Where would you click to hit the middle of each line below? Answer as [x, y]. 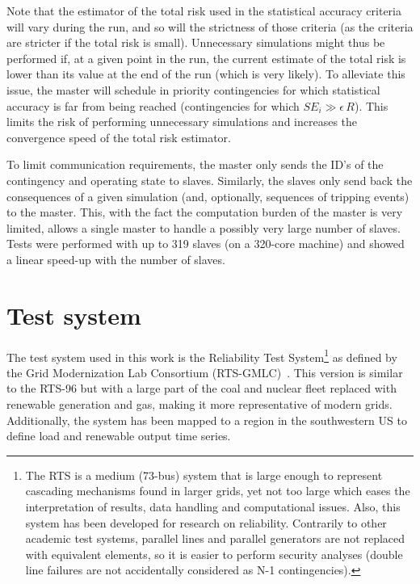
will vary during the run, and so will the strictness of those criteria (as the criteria [210, 26]
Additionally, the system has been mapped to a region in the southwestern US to [207, 420]
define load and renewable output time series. [119, 436]
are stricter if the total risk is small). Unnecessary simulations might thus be [196, 42]
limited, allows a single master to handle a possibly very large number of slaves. [204, 227]
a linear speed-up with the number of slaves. [116, 259]
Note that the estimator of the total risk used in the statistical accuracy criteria [204, 11]
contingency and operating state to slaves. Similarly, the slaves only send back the [210, 180]
